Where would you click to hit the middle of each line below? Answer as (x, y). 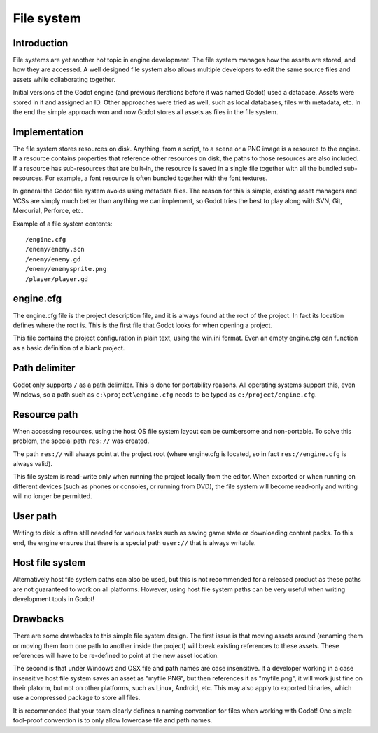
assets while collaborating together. (64, 79)
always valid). (33, 464)
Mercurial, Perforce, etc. (48, 211)
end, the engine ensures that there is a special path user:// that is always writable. (134, 542)
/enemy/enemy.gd (53, 259)
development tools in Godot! (54, 599)
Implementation (48, 132)
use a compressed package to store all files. (77, 698)
